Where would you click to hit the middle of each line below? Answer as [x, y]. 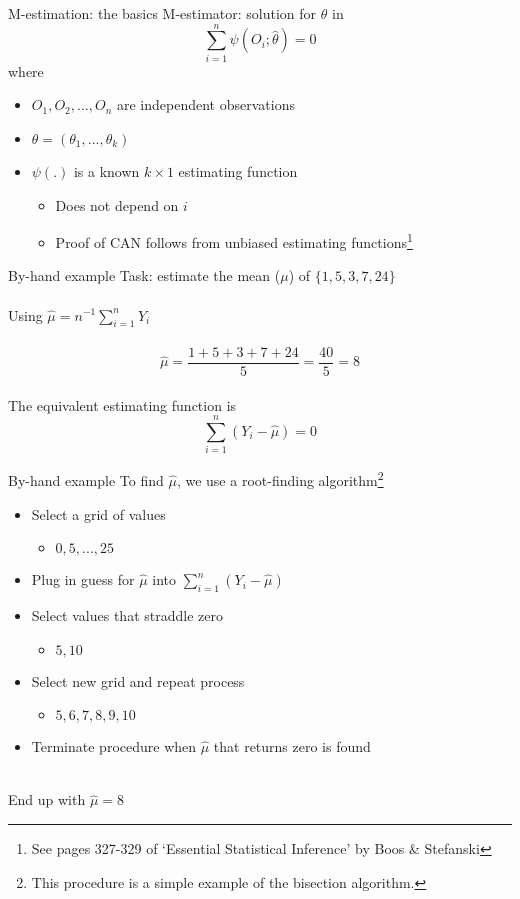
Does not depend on [117, 204]
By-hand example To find [86, 479]
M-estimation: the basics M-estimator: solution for [162, 13]
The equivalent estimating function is [122, 404]
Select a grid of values [98, 513]
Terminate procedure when [114, 746]
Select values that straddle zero [127, 614]
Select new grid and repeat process [138, 680]
